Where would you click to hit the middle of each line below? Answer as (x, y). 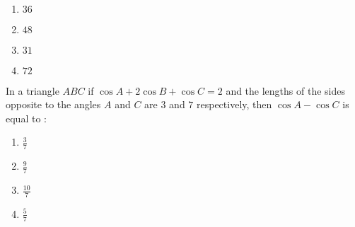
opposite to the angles (53, 104)
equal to (23, 118)
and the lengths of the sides (285, 90)
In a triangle (33, 90)
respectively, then (234, 104)
